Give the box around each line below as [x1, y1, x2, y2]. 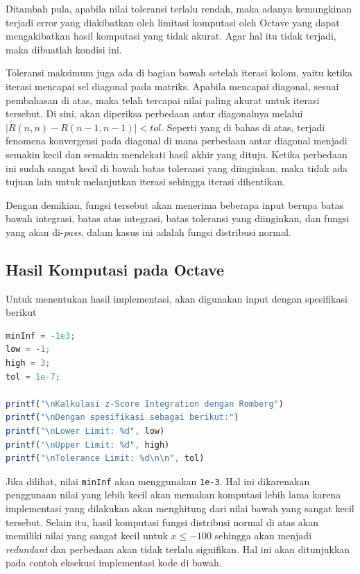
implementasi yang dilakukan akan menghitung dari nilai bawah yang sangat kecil [6, 501, 354, 516]
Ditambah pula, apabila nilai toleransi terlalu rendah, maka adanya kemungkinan [6, 1, 352, 15]
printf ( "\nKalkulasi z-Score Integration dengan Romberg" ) [6, 398, 284, 409]
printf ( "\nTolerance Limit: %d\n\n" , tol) [6, 453, 205, 464]
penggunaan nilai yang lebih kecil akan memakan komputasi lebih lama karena [6, 487, 341, 502]
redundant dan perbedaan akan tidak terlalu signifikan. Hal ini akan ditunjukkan [6, 541, 350, 556]
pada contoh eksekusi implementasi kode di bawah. [6, 555, 222, 570]
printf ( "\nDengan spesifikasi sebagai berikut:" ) [6, 412, 239, 423]
